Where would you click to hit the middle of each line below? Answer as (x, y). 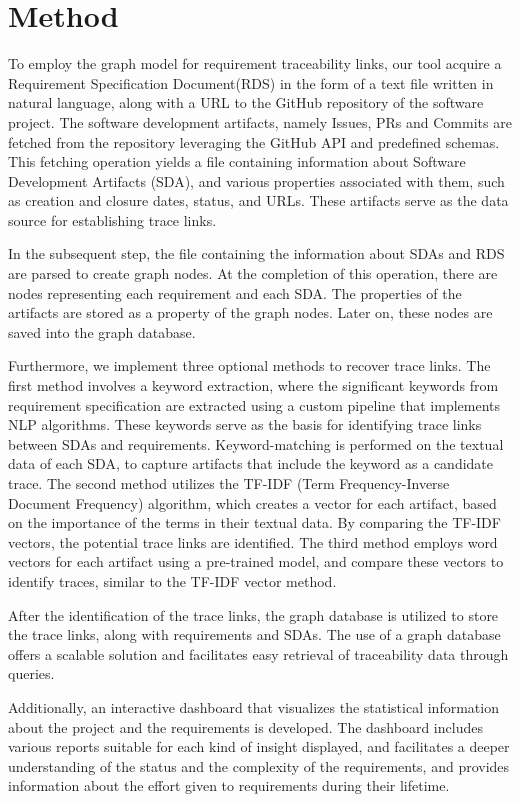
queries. (31, 673)
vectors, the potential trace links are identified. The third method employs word (253, 541)
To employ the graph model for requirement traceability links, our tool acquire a (255, 63)
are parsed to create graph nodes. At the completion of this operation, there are (253, 273)
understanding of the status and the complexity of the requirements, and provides (259, 765)
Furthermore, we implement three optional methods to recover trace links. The (249, 365)
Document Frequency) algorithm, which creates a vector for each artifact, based (252, 502)
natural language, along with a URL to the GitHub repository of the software (246, 102)
